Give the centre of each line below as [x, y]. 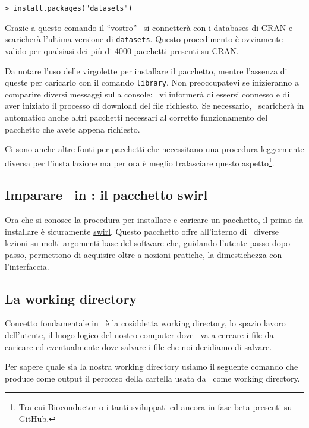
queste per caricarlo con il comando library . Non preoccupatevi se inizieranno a [152, 82]
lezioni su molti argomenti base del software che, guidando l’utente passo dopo [147, 243]
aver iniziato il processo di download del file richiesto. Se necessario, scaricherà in [154, 106]
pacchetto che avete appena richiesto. [72, 129]
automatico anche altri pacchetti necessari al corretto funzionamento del [136, 117]
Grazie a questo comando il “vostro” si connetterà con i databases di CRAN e [149, 27]
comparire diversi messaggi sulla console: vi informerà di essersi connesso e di [147, 94]
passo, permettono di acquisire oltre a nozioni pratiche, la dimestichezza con [144, 254]
